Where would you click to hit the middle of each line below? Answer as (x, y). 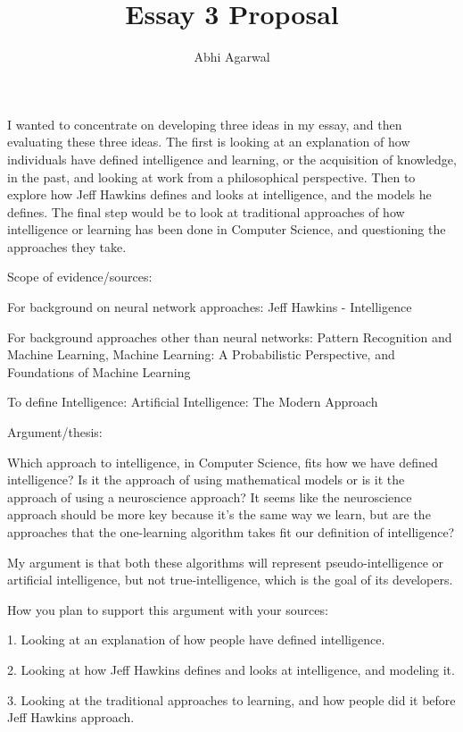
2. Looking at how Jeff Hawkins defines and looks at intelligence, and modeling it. (231, 669)
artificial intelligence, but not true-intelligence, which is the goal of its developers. (230, 580)
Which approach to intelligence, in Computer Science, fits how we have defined (223, 462)
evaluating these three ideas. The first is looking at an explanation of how (209, 142)
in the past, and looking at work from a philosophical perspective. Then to (211, 177)
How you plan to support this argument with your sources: (168, 609)
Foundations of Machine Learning (99, 371)
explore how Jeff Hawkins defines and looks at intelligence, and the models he (219, 194)
